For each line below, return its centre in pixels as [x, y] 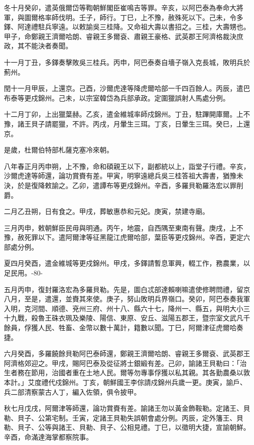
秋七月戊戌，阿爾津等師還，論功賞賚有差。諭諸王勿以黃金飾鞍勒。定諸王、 [124, 408]
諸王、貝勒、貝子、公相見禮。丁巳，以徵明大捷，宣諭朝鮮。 [154, 427]
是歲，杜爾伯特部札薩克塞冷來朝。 [59, 150]
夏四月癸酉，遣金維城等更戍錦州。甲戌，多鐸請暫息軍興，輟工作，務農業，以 [127, 263]
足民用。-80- [23, 273]
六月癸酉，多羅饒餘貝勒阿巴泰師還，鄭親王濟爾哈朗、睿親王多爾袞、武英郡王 [127, 353]
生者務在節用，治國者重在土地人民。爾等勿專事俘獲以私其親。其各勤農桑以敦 [127, 372]
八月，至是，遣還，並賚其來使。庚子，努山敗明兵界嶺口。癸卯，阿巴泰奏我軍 [127, 299]
